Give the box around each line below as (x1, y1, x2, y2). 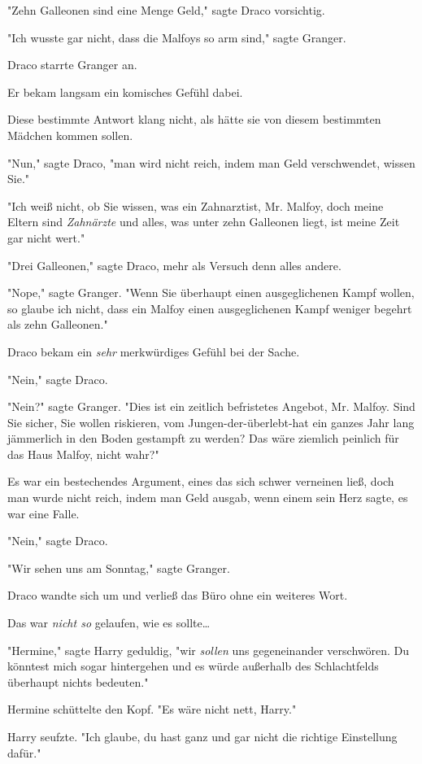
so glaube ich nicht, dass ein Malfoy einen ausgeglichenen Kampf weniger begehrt (7, 299, 412, 317)
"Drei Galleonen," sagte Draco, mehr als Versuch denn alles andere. (7, 256, 342, 273)
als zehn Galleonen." (7, 316, 108, 333)
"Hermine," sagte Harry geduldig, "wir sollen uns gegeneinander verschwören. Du (7, 641, 410, 658)
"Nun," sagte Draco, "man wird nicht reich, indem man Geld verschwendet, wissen (7, 154, 415, 171)
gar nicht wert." (7, 229, 85, 246)
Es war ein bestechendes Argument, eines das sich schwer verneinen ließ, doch (7, 473, 394, 490)
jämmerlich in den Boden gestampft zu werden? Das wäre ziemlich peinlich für (7, 430, 399, 447)
